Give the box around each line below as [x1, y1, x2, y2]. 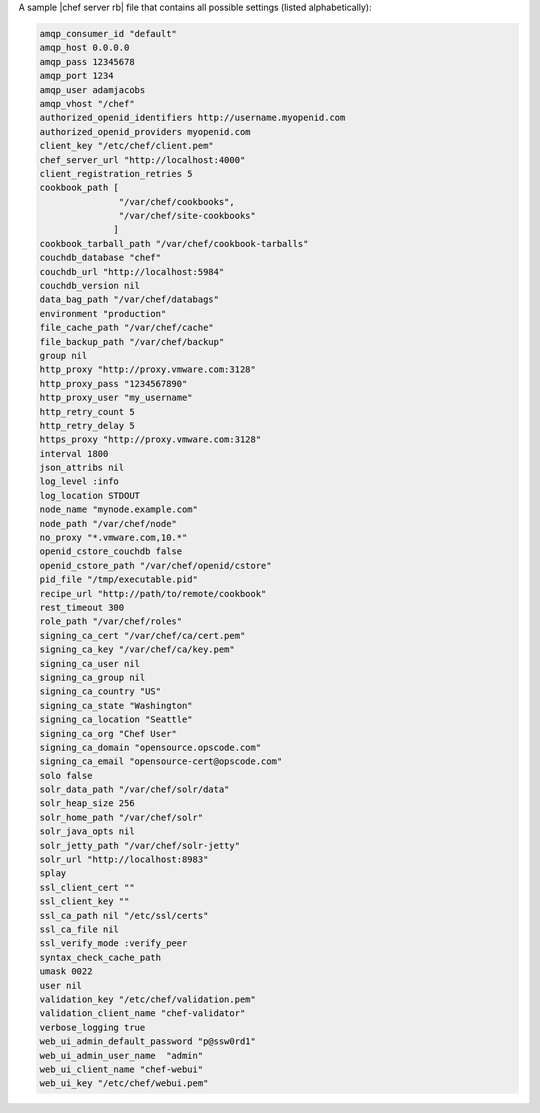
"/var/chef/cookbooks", [118, 196, 235, 207]
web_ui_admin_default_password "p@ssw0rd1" [39, 1036, 257, 1047]
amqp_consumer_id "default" [39, 28, 177, 39]
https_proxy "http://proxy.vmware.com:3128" [39, 434, 262, 445]
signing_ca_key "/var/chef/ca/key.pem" [39, 644, 235, 655]
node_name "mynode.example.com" [39, 504, 199, 515]
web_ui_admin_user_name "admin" [39, 1050, 204, 1061]
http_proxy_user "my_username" [39, 392, 194, 404]
